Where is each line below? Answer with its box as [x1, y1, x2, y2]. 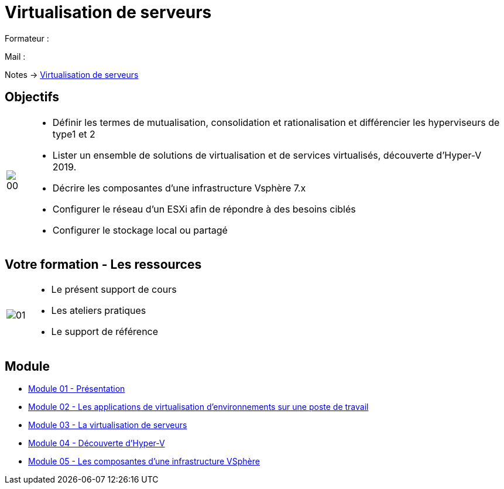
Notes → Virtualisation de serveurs [5, 69, 139, 80]
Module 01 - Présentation [28, 384, 125, 394]
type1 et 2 [52, 128, 95, 140]
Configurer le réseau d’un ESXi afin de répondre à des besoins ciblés [52, 203, 356, 215]
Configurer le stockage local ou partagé [52, 224, 228, 236]
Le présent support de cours [51, 283, 177, 296]
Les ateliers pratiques [51, 305, 146, 317]
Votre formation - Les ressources [5, 257, 202, 272]
